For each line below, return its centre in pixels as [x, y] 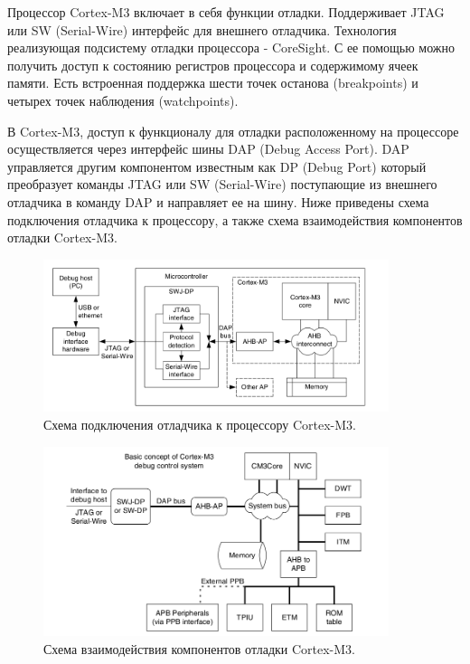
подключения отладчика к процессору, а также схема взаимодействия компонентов [235, 219]
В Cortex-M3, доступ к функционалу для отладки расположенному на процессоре [233, 131]
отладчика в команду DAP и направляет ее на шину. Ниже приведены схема [218, 201]
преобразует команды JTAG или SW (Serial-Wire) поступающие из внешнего [222, 184]
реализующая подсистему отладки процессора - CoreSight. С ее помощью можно [231, 47]
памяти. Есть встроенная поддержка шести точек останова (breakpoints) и [213, 83]
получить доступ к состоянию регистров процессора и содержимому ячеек [213, 65]
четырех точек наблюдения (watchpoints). [123, 100]
